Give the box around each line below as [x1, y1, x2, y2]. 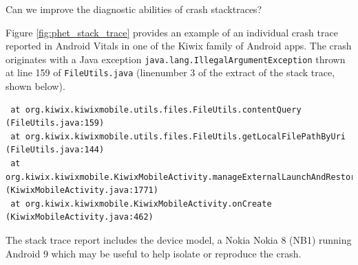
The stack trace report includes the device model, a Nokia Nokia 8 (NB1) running [6, 233, 352, 247]
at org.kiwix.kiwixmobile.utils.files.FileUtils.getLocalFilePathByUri [10, 131, 346, 141]
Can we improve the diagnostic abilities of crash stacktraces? [6, 2, 262, 16]
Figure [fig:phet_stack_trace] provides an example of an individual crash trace [6, 25, 338, 39]
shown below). [6, 79, 65, 93]
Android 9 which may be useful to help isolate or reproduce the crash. [6, 246, 302, 260]
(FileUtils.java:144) [6, 145, 105, 155]
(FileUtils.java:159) [6, 118, 105, 128]
